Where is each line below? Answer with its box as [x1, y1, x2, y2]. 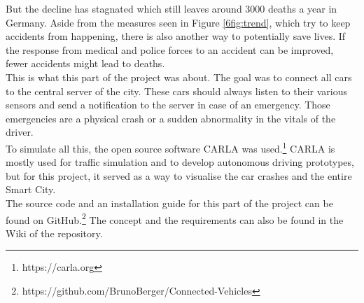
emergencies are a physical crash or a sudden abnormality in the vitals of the [6, 111, 336, 125]
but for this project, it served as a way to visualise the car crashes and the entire [6, 168, 352, 183]
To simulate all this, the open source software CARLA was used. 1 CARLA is [6, 139, 335, 155]
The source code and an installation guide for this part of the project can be [6, 195, 333, 210]
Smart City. [6, 182, 56, 197]
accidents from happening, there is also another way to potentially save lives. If [6, 29, 346, 43]
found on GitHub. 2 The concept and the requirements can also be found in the [6, 210, 344, 227]
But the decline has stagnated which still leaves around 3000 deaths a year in [6, 1, 337, 15]
